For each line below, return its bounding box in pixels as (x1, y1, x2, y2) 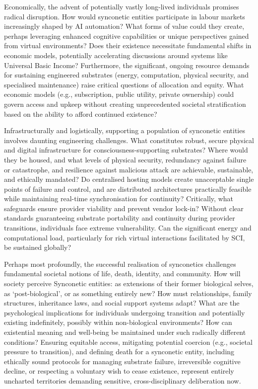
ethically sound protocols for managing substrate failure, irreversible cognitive (4, 356, 241, 366)
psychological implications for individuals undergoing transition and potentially (4, 307, 245, 317)
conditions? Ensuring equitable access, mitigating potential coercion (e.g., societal (4, 336, 253, 347)
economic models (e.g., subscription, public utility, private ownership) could (4, 89, 234, 99)
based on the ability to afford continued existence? (4, 108, 157, 119)
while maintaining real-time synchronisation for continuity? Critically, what (4, 193, 233, 204)
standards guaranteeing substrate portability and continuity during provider (4, 213, 235, 223)
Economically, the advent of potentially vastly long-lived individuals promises (4, 1, 239, 11)
